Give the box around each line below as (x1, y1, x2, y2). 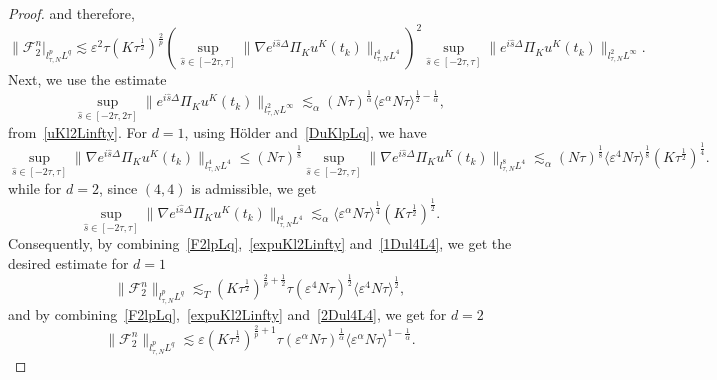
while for (8, 177, 62, 198)
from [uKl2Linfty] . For (8, 121, 147, 142)
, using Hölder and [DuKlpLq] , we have (184, 121, 427, 142)
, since (98, 177, 138, 198)
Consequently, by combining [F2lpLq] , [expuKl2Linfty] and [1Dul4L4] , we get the (8, 233, 512, 254)
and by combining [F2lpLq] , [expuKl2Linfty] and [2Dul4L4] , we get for (8, 304, 447, 325)
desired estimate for (8, 253, 129, 274)
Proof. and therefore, (8, 3, 135, 23)
